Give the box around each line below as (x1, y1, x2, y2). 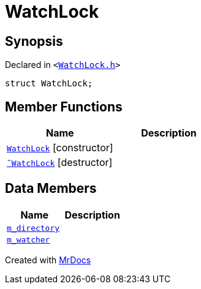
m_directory (7, 223, 60, 233)
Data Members (5, 181, 97, 197)
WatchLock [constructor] (7, 141, 113, 154)
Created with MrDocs (5, 254, 91, 265)
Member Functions (5, 99, 123, 114)
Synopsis (5, 33, 63, 49)
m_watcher (7, 235, 50, 244)
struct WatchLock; (5, 78, 93, 89)
